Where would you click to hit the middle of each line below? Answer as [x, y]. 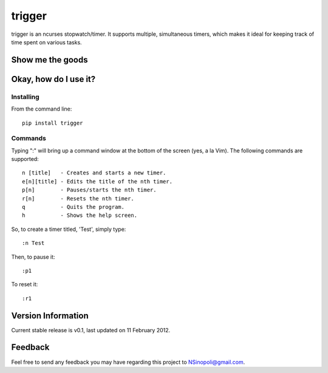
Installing [25, 97]
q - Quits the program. [73, 207]
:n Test [33, 243]
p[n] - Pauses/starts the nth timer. [90, 190]
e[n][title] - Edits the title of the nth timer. [97, 181]
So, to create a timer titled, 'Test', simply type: [69, 229]
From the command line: [42, 109]
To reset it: [25, 284]
